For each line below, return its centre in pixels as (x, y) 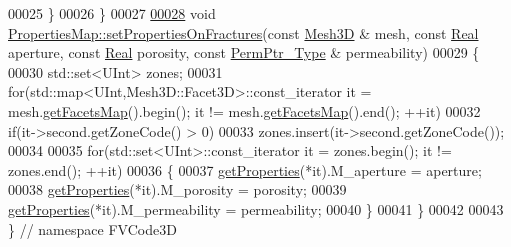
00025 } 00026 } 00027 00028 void (112, 13)
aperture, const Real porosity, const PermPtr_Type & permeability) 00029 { (244, 52)
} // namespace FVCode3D (92, 228)
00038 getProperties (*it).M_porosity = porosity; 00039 (177, 189)
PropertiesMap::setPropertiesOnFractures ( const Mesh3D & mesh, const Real (243, 32)
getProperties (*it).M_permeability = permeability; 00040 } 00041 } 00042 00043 (256, 208)
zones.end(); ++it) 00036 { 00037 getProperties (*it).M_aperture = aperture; (245, 169)
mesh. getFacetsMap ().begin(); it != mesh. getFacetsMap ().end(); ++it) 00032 (244, 110)
